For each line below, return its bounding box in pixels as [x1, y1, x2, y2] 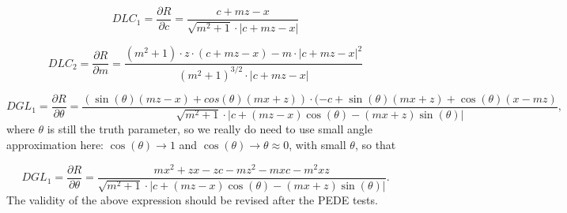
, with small [289, 136, 346, 152]
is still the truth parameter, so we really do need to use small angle [47, 121, 372, 137]
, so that [354, 136, 396, 152]
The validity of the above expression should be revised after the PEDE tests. [6, 192, 378, 208]
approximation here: [6, 136, 104, 152]
